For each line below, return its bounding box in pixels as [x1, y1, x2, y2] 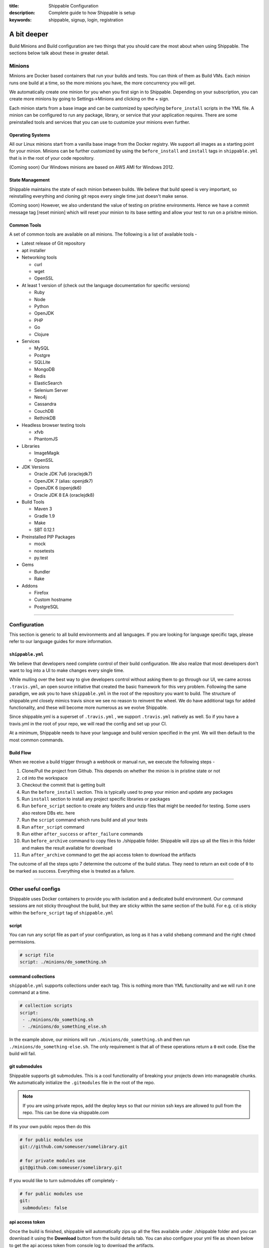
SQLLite [34, 359, 51, 365]
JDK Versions [21, 464, 50, 470]
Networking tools [21, 255, 57, 261]
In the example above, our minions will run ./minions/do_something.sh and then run [9, 1036, 190, 1043]
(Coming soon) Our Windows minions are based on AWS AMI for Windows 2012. [9, 164, 174, 170]
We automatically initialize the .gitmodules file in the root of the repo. [9, 1080, 155, 1086]
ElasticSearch [34, 380, 62, 386]
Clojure [34, 331, 49, 337]
